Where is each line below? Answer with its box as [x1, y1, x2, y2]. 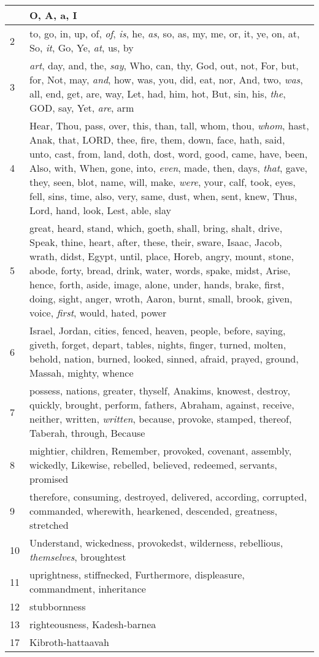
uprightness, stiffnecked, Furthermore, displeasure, [29, 567, 245, 582]
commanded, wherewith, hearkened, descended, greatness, [29, 504, 277, 518]
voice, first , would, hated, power [29, 305, 167, 320]
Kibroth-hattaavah [29, 635, 109, 649]
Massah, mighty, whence [29, 366, 134, 380]
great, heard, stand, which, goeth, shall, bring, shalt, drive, [29, 221, 283, 235]
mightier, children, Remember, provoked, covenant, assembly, [29, 444, 292, 458]
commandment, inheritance [29, 582, 146, 596]
